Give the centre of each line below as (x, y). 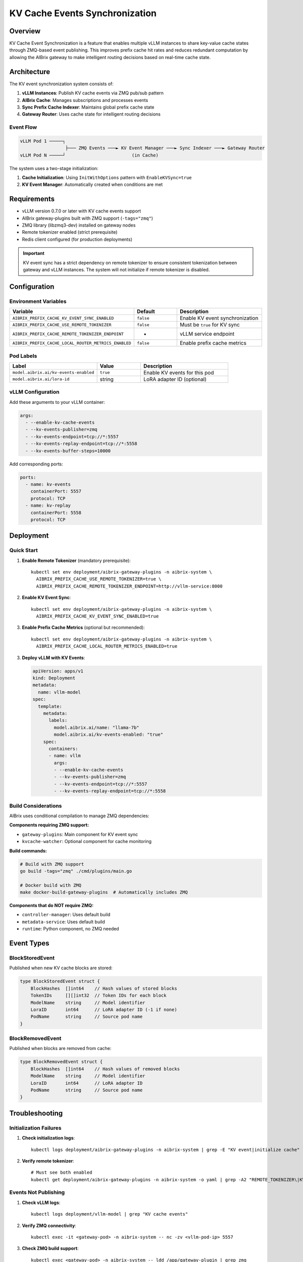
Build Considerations (36, 806)
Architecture (30, 71)
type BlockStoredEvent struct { (60, 981)
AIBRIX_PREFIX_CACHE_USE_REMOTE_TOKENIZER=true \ (99, 579)
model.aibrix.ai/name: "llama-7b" (96, 727)
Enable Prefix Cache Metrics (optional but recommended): (83, 627)
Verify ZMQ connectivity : (49, 1225)
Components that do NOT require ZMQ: (51, 906)
